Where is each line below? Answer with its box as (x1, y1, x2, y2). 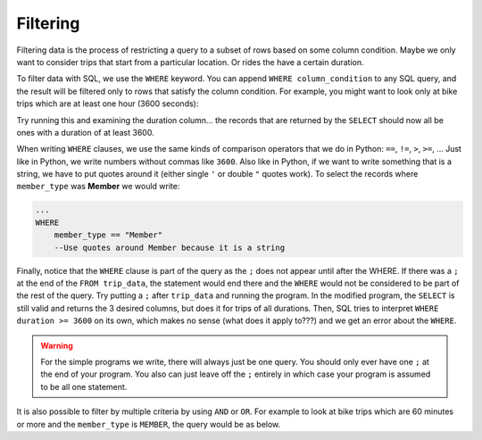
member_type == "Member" (54, 230, 163, 240)
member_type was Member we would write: (16, 181, 180, 192)
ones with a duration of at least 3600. (16, 127, 155, 137)
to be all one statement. (40, 381, 128, 392)
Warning (40, 340, 73, 351)
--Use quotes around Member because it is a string (54, 242, 286, 253)
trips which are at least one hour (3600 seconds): (16, 98, 199, 109)
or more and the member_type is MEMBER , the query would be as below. (16, 419, 281, 429)
